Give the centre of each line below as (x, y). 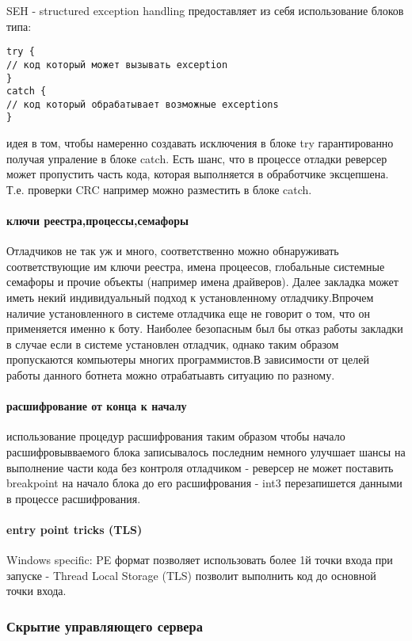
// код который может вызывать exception (117, 65)
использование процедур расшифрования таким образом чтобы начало (176, 436)
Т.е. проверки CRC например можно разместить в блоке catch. (159, 189)
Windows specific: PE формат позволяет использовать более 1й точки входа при (200, 560)
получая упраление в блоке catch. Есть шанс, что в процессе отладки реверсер (197, 158)
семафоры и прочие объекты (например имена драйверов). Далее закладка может (202, 282)
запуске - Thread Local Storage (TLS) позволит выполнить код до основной (191, 575)
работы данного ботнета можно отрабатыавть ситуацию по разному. (171, 375)
